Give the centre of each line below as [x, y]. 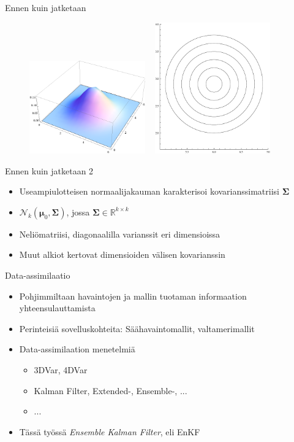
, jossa [78, 211]
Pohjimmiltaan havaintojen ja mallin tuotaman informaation [133, 296]
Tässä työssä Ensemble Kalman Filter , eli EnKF [110, 431]
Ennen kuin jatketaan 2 [49, 170]
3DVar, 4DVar [61, 369]
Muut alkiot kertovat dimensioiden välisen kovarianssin [122, 254]
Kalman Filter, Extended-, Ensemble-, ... [111, 390]
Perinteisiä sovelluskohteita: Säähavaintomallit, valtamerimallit [137, 328]
